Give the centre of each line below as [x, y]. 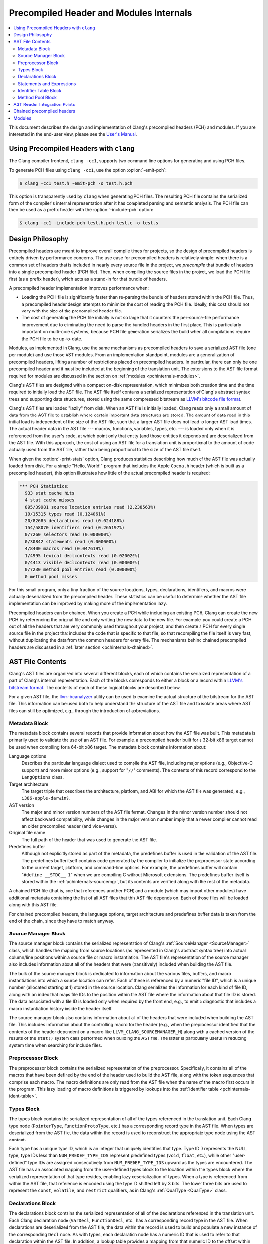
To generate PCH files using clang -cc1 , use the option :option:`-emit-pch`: [88, 170]
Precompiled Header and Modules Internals [100, 13]
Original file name [27, 833]
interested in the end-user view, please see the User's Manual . [73, 134]
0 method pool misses [51, 576]
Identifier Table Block [40, 91]
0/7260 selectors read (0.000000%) [68, 535]
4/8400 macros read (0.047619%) [64, 549]
